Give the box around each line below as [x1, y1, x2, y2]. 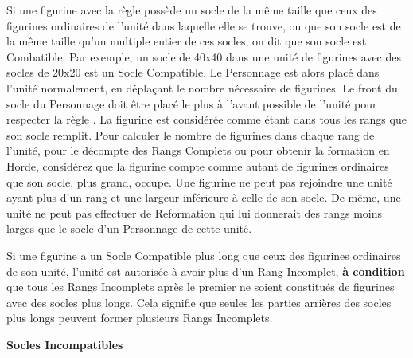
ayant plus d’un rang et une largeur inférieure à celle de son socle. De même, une [6, 189, 401, 206]
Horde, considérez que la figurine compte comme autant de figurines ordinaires [6, 157, 389, 174]
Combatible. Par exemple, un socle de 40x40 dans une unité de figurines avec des [6, 48, 401, 65]
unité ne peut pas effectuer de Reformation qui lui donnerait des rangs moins [6, 204, 382, 221]
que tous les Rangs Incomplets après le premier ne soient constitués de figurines [6, 278, 395, 295]
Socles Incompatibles [6, 336, 123, 352]
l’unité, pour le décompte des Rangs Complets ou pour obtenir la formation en [6, 142, 390, 159]
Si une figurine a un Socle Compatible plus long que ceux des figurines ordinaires [6, 246, 401, 263]
